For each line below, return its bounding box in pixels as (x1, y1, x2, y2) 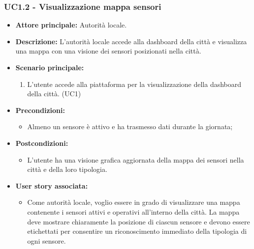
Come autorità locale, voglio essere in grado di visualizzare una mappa (27, 197, 240, 207)
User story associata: (15, 180, 88, 191)
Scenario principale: (15, 62, 84, 72)
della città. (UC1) (27, 88, 81, 99)
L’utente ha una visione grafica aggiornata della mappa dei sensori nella (27, 154, 244, 165)
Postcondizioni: (15, 138, 68, 148)
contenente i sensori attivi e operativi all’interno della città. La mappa (27, 206, 240, 217)
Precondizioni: (15, 105, 65, 115)
